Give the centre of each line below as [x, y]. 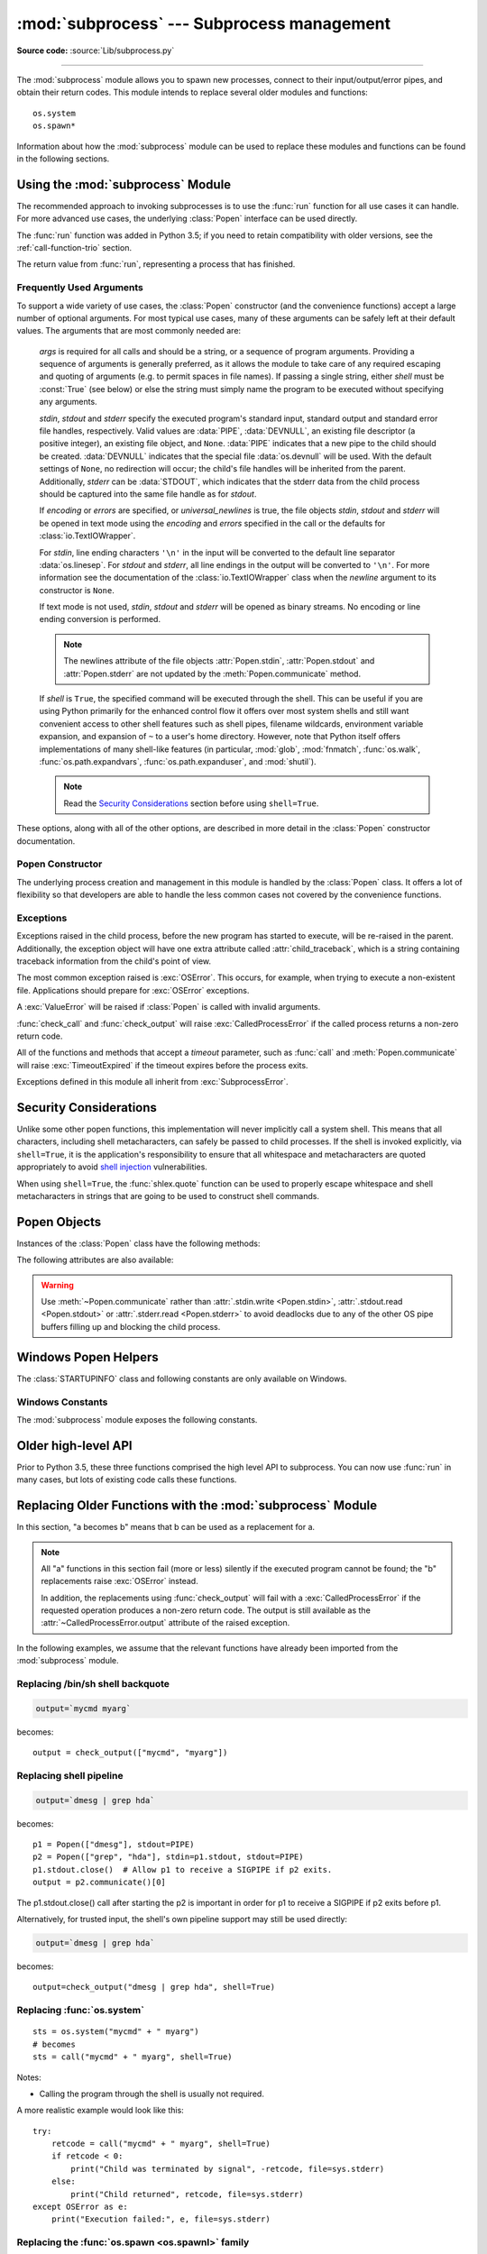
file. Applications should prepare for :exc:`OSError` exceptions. [133, 990]
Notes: [29, 2077]
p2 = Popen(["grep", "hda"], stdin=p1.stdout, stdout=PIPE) [168, 1857]
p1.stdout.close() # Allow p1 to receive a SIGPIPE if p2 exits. [183, 1869]
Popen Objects [59, 1222]
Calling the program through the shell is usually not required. [152, 2094]
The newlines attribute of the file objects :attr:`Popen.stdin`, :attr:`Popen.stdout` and [219, 661]
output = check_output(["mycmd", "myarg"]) [130, 1753]
